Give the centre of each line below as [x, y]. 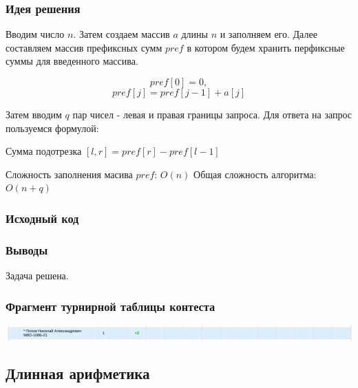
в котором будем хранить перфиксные [266, 47]
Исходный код [42, 218]
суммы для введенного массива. [72, 61]
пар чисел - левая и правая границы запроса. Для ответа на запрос [212, 114]
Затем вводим [34, 114]
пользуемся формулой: [52, 128]
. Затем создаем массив [122, 34]
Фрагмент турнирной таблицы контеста [110, 306]
